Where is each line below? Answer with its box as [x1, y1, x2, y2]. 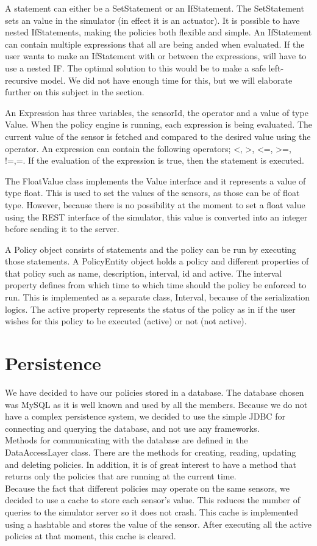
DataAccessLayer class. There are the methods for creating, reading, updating [5, 445, 296, 458]
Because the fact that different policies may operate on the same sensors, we [5, 481, 290, 494]
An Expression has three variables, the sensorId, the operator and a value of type [5, 106, 308, 118]
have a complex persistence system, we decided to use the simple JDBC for [5, 410, 285, 423]
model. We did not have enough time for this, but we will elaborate [40, 73, 293, 86]
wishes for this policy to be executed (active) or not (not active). [5, 315, 247, 327]
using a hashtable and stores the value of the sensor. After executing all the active [5, 517, 312, 530]
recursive [5, 73, 38, 86]
